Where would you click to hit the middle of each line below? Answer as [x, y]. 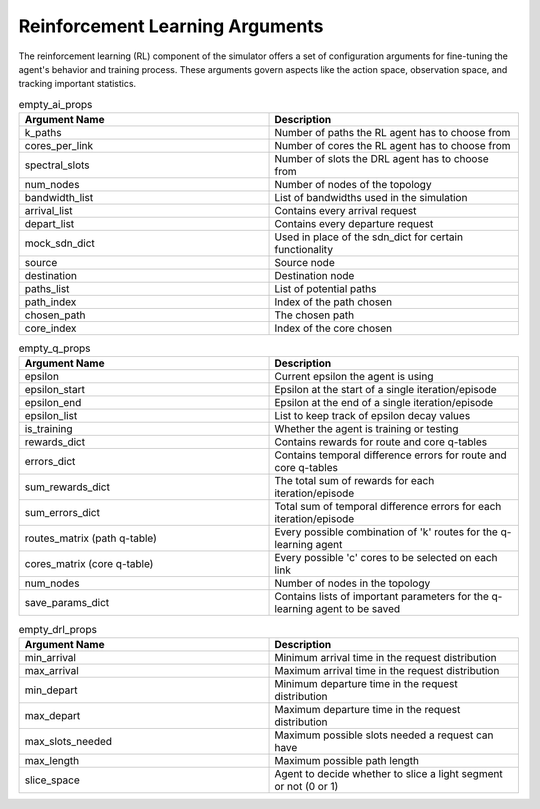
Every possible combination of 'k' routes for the [386, 532]
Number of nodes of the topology [353, 185]
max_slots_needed [68, 741]
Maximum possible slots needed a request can [384, 735]
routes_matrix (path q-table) [90, 538]
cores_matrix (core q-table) [89, 564]
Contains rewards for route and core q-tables [381, 442]
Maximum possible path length [347, 760]
